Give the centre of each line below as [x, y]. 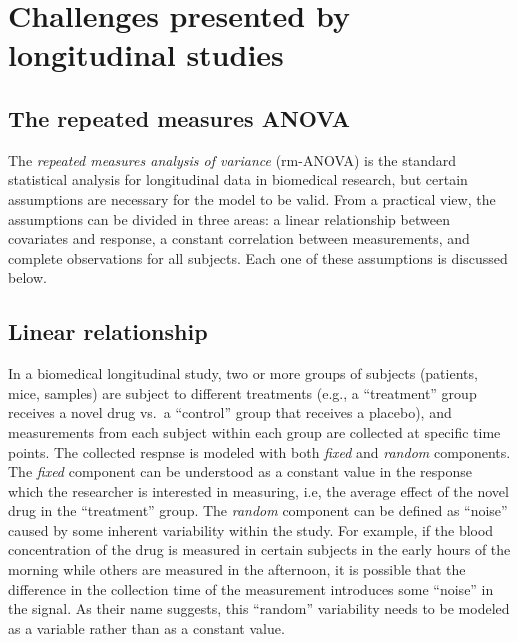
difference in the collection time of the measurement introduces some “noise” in [251, 588]
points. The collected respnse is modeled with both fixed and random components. [259, 451]
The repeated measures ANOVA [179, 117]
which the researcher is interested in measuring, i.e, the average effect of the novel [258, 490]
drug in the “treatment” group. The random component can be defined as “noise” [258, 510]
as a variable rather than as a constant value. [146, 627]
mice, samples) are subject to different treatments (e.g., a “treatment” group [242, 392]
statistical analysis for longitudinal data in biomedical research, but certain [238, 179]
